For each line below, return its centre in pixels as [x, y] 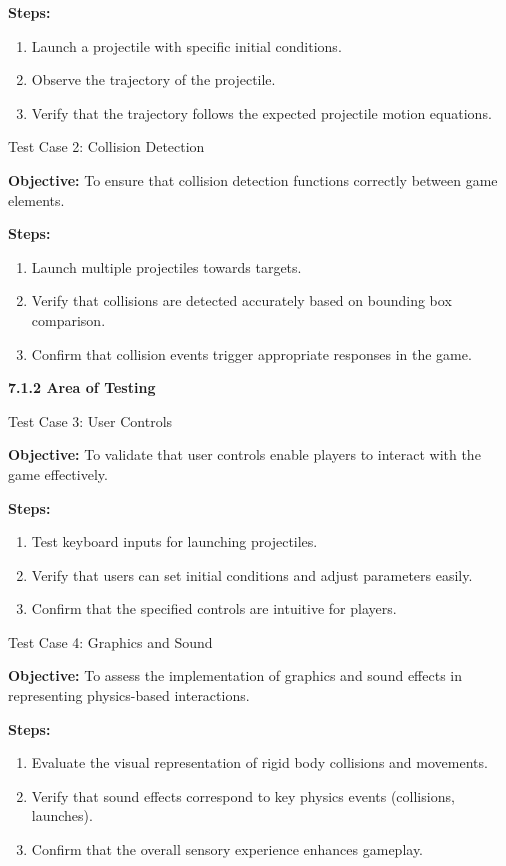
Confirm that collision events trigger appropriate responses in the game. [251, 353]
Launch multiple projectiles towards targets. [166, 266]
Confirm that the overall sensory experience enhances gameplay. [227, 849]
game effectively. [58, 473]
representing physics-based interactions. [129, 695]
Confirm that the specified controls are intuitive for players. [214, 608]
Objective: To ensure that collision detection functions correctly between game [253, 179]
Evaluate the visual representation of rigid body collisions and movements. [259, 762]
